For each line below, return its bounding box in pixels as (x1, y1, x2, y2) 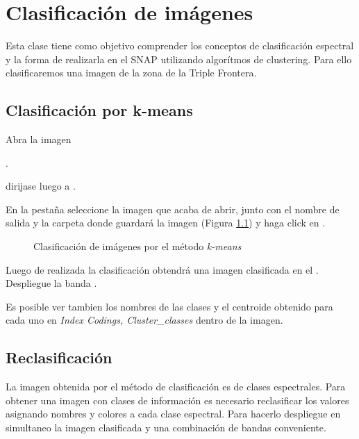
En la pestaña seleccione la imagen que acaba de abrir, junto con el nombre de (6, 201, 340, 216)
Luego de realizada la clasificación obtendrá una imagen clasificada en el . (6, 262, 319, 276)
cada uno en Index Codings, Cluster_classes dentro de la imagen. (6, 313, 283, 327)
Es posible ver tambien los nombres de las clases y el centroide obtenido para (6, 299, 333, 313)
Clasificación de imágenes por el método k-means (33, 239, 242, 254)
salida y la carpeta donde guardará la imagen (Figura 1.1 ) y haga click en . (6, 215, 326, 230)
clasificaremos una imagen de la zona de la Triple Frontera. (6, 65, 257, 80)
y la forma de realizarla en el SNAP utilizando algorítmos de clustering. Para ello (6, 51, 352, 66)
